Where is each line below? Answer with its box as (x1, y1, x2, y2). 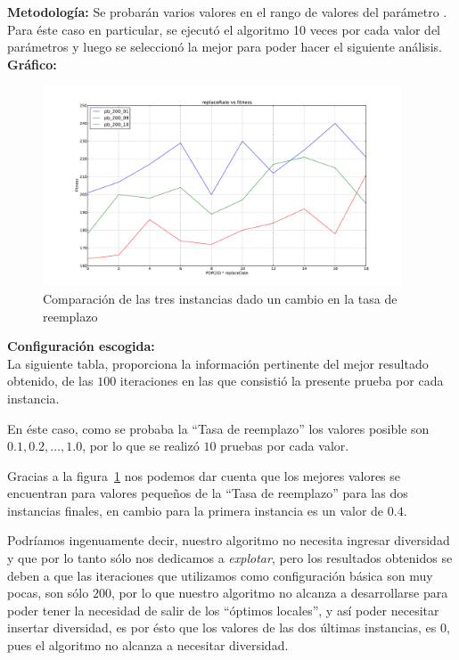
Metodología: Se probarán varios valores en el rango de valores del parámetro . (7, 3, 447, 20)
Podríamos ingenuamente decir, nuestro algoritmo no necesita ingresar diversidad (7, 531, 450, 550)
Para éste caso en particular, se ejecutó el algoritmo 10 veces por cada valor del (7, 20, 440, 38)
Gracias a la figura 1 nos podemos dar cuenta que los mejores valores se (7, 466, 401, 485)
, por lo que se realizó (82, 436, 200, 455)
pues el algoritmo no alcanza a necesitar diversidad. (7, 636, 289, 655)
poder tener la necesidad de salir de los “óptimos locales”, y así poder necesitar (7, 600, 439, 619)
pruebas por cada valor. (220, 436, 349, 455)
